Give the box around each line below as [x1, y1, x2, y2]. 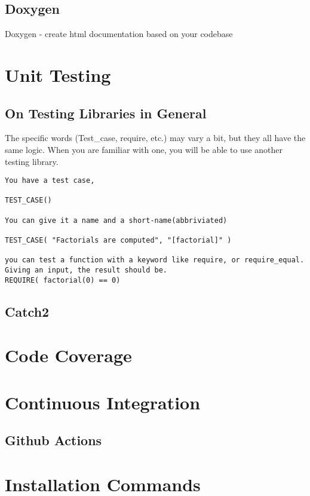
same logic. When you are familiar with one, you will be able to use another [5, 143, 283, 155]
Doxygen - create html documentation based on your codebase [5, 27, 233, 40]
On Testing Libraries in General [5, 103, 207, 122]
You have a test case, [5, 176, 95, 185]
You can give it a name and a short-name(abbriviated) [5, 216, 228, 225]
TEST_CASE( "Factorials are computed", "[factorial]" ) [5, 236, 232, 245]
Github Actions [5, 431, 102, 449]
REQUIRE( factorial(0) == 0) [5, 275, 121, 284]
